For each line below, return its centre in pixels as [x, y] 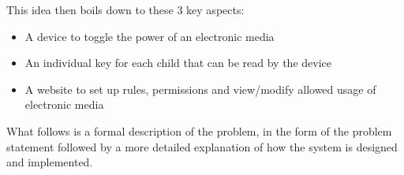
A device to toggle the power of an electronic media [150, 36]
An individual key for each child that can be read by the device [178, 63]
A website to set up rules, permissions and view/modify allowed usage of [200, 89]
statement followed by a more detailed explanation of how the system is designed [202, 146]
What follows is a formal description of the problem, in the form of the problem [199, 130]
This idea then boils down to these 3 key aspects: [125, 9]
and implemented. [50, 162]
